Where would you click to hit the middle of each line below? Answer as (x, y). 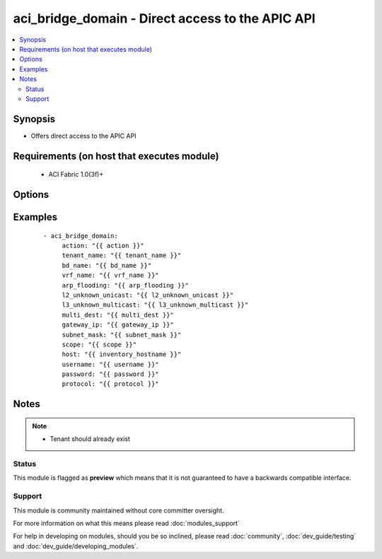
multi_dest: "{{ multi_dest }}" (118, 315)
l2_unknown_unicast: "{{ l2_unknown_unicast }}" (147, 295)
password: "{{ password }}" (110, 374)
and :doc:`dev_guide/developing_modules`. (76, 546)
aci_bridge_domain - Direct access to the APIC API (164, 18)
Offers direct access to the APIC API (83, 136)
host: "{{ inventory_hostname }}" (122, 354)
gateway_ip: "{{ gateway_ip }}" (118, 325)
